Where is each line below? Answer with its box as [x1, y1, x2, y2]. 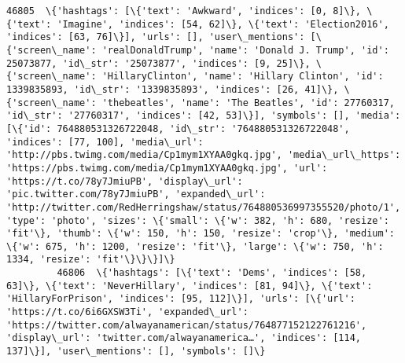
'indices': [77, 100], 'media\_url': [6, 136, 204, 148]
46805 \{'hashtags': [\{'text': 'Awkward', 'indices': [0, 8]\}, [6, 5, 362, 16]
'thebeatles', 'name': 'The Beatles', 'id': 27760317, [101, 97, 395, 108]
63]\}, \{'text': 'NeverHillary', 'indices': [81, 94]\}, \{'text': [6, 280, 373, 291]
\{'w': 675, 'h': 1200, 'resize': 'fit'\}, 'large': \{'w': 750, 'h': [6, 240, 384, 252]
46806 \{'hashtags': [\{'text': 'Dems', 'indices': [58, [57, 267, 367, 279]
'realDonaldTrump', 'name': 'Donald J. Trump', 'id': [101, 44, 389, 56]
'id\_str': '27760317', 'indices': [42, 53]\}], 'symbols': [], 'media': [6, 110, 401, 122]
